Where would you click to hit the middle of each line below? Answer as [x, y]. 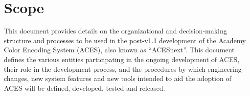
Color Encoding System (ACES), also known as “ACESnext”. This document [119, 50]
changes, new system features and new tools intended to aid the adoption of [118, 78]
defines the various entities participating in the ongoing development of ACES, [122, 59]
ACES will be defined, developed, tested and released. [85, 88]
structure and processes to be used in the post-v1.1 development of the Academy [125, 40]
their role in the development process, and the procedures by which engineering [123, 69]
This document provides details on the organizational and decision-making [115, 31]
